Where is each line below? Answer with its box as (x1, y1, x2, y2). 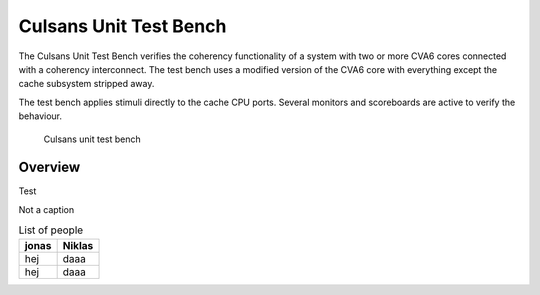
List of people (18, 223, 84, 237)
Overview (18, 159, 81, 176)
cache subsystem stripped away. (18, 78, 155, 90)
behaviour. (18, 110, 63, 122)
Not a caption (18, 203, 75, 215)
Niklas (62, 238, 94, 252)
